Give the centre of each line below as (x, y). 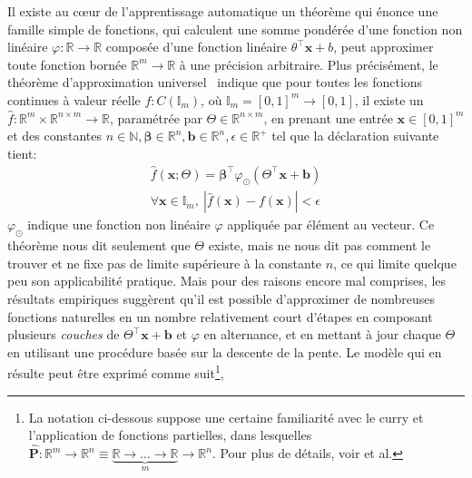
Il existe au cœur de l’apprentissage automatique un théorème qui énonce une (223, 11)
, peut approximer (383, 47)
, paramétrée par (156, 117)
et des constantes (55, 136)
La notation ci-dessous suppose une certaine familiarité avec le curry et (226, 417)
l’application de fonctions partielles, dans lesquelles (170, 435)
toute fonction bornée (67, 64)
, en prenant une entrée (328, 117)
